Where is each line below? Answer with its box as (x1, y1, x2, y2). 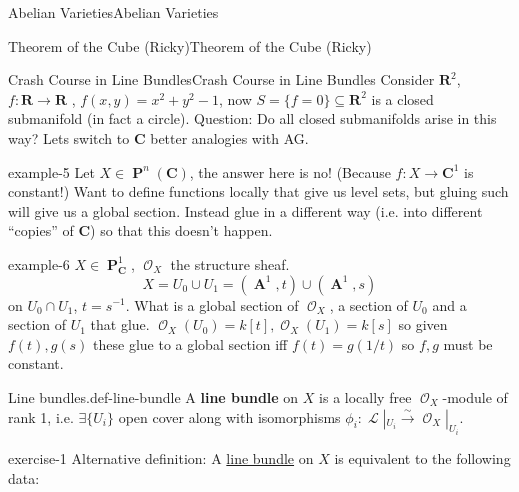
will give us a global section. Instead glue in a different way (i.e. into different (8, 200, 483, 221)
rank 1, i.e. (8, 406, 74, 427)
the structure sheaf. (170, 253, 290, 274)
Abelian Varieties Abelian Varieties (8, 2, 219, 22)
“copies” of (8, 220, 74, 241)
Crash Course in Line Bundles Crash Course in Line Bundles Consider (8, 69, 435, 90)
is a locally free (319, 386, 412, 407)
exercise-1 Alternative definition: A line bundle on (8, 447, 314, 468)
